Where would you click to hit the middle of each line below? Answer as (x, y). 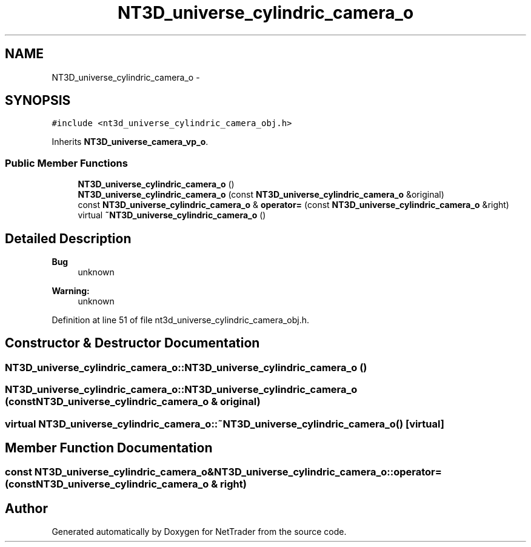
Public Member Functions (66, 163)
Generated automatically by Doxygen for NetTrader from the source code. (199, 532)
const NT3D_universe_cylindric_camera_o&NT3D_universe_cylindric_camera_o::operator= (223, 472)
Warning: (71, 291)
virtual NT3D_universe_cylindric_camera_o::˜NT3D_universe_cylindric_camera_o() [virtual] (225, 424)
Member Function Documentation (109, 448)
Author (26, 508)
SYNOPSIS (38, 101)
